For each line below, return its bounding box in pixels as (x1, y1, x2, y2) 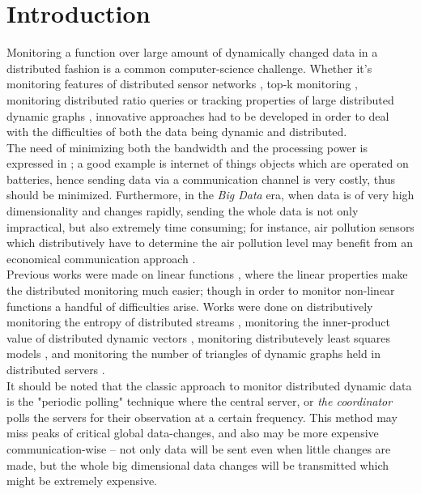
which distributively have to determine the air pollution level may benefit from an (6, 234, 413, 251)
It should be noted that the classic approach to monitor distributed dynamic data (6, 377, 412, 394)
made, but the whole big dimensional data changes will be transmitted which (6, 456, 389, 473)
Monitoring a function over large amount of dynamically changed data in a (6, 44, 378, 61)
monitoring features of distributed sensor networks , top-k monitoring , (6, 75, 358, 92)
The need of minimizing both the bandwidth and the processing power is (6, 138, 368, 155)
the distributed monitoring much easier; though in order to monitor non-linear (6, 282, 395, 299)
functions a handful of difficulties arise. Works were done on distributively (6, 297, 373, 314)
